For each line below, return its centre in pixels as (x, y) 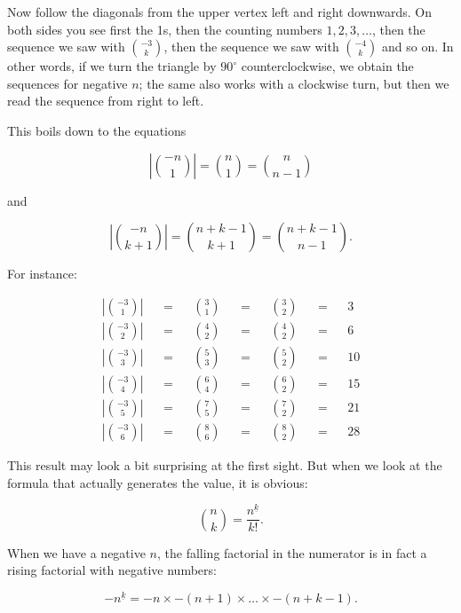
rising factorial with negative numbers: (112, 570)
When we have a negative (76, 552)
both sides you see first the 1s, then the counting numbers (165, 29)
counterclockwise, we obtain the (327, 66)
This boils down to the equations (97, 130)
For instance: (42, 274)
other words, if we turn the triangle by (112, 66)
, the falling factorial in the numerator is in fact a (292, 552)
